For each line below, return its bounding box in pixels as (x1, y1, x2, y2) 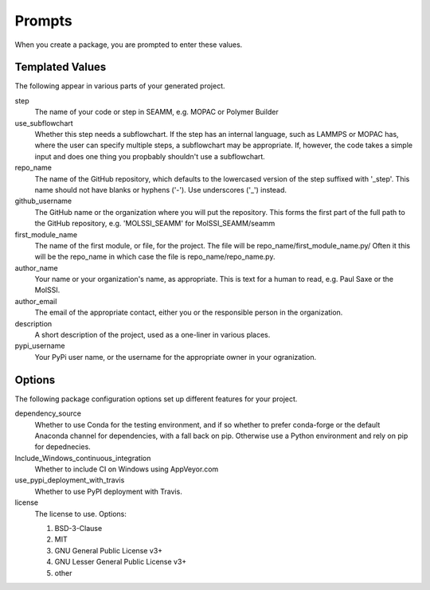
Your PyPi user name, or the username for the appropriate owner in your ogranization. (34, 352, 317, 361)
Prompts (14, 12, 72, 29)
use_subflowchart (14, 118, 73, 127)
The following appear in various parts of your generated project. (14, 81, 225, 91)
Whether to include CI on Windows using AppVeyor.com (34, 464, 219, 474)
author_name (14, 263, 59, 272)
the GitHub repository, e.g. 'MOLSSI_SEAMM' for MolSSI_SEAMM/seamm (34, 219, 276, 229)
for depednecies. (34, 442, 91, 451)
